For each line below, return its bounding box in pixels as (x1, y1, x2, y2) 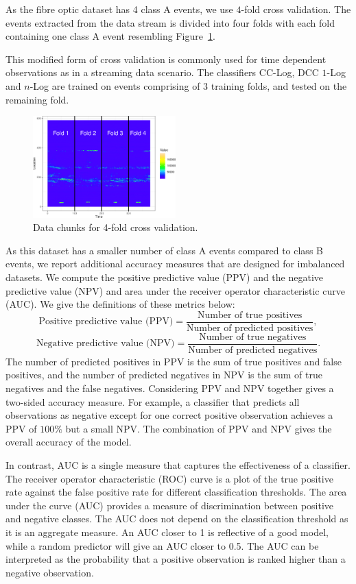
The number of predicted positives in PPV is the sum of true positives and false (5, 354, 342, 368)
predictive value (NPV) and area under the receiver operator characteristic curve (5, 283, 345, 297)
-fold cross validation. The (241, 2, 351, 16)
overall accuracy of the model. (5, 435, 132, 449)
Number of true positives (198, 310, 302, 320)
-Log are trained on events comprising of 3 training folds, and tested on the (29, 78, 347, 93)
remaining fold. (5, 92, 69, 106)
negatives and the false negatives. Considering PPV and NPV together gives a (5, 381, 334, 396)
